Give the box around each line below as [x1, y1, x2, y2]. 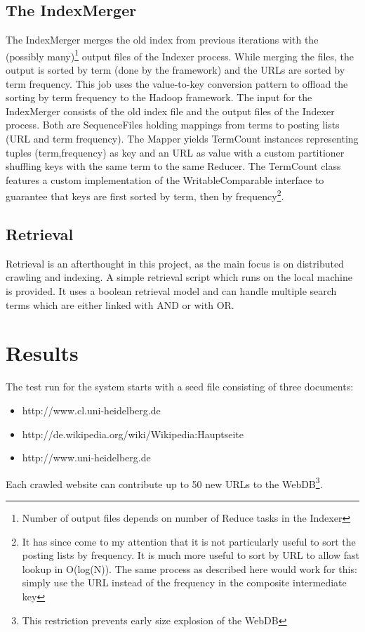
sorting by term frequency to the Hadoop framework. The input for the [6, 90, 312, 105]
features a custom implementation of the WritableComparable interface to [6, 172, 324, 187]
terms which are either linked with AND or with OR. [6, 297, 234, 312]
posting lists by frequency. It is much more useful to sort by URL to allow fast [22, 548, 359, 562]
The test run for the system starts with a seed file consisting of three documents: [6, 379, 354, 394]
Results [6, 338, 79, 367]
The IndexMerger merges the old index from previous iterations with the [6, 32, 319, 47]
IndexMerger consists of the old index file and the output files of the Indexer [6, 103, 335, 118]
